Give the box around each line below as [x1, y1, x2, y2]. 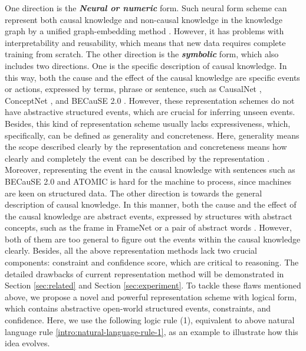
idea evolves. [5, 337, 50, 349]
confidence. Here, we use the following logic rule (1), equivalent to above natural [5, 314, 295, 326]
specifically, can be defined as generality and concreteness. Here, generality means [5, 129, 300, 141]
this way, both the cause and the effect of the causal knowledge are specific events [5, 71, 300, 83]
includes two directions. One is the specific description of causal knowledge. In [5, 59, 287, 71]
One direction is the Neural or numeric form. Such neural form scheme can [5, 2, 287, 14]
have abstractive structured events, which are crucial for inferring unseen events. [5, 106, 295, 118]
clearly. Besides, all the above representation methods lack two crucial [5, 244, 258, 257]
